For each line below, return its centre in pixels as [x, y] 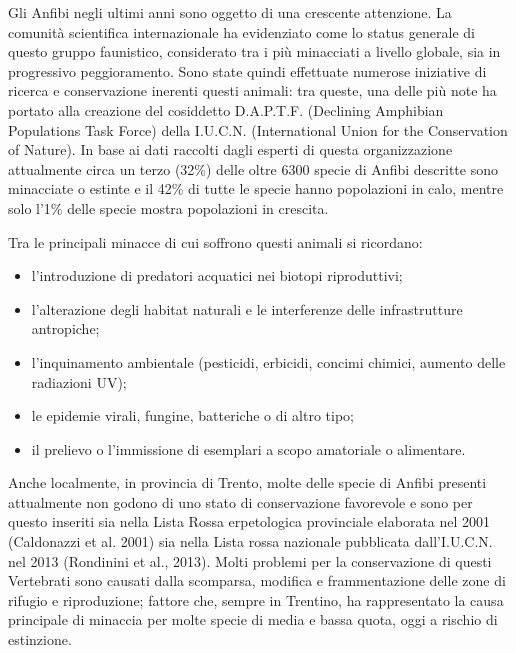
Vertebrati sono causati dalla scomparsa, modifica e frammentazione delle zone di [257, 580]
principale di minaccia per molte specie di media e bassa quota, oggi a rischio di [253, 619]
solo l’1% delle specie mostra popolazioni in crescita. [168, 207]
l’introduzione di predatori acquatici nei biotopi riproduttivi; [217, 275]
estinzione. [40, 639]
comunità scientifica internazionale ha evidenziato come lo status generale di [241, 31]
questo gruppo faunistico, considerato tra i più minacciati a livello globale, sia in [254, 51]
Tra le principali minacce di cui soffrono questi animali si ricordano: [215, 241]
